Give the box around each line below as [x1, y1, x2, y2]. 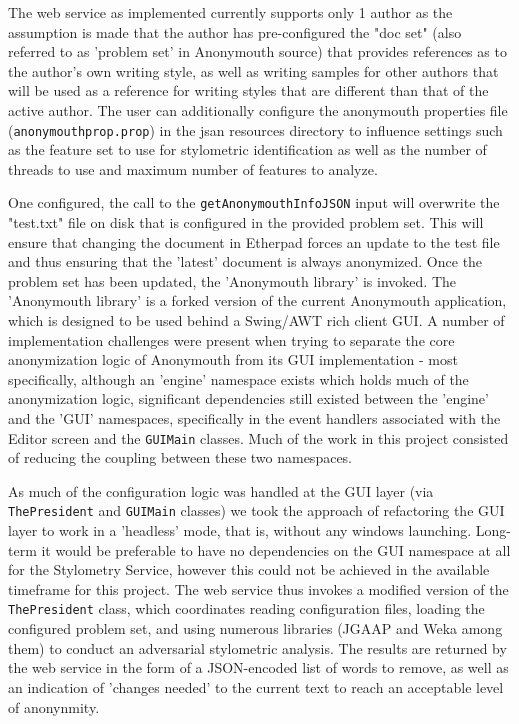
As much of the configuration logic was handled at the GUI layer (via [8, 480, 434, 501]
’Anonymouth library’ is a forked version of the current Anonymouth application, [8, 290, 507, 311]
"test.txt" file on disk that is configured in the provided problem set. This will [8, 212, 484, 233]
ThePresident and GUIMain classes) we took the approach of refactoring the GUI [8, 500, 505, 521]
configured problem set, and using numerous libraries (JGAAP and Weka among [8, 618, 503, 639]
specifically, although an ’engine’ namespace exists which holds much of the [8, 368, 469, 389]
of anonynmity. [8, 696, 100, 717]
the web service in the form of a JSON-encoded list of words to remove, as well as [8, 657, 509, 678]
